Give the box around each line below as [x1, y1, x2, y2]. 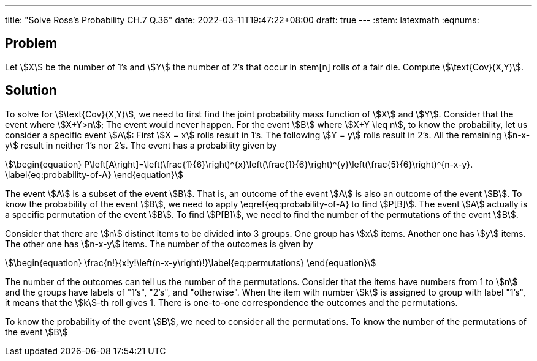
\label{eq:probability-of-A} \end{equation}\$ [5, 169, 184, 180]
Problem [5, 35, 58, 51]
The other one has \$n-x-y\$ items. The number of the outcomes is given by [5, 238, 313, 249]
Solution [5, 83, 57, 99]
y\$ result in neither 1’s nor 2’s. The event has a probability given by [5, 140, 277, 151]
